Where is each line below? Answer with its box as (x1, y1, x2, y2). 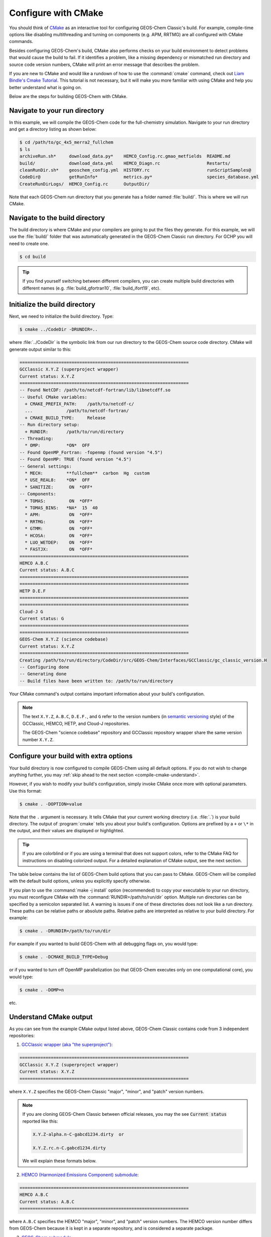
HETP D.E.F (19, 588, 46, 594)
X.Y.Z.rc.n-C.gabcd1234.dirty (33, 1145, 106, 1151)
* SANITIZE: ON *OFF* (25, 484, 93, 490)
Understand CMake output (9, 1012, 93, 1021)
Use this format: (9, 788, 42, 794)
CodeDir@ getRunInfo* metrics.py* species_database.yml (19, 174, 259, 180)
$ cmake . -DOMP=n (19, 987, 64, 993)
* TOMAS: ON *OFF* (25, 498, 93, 504)
